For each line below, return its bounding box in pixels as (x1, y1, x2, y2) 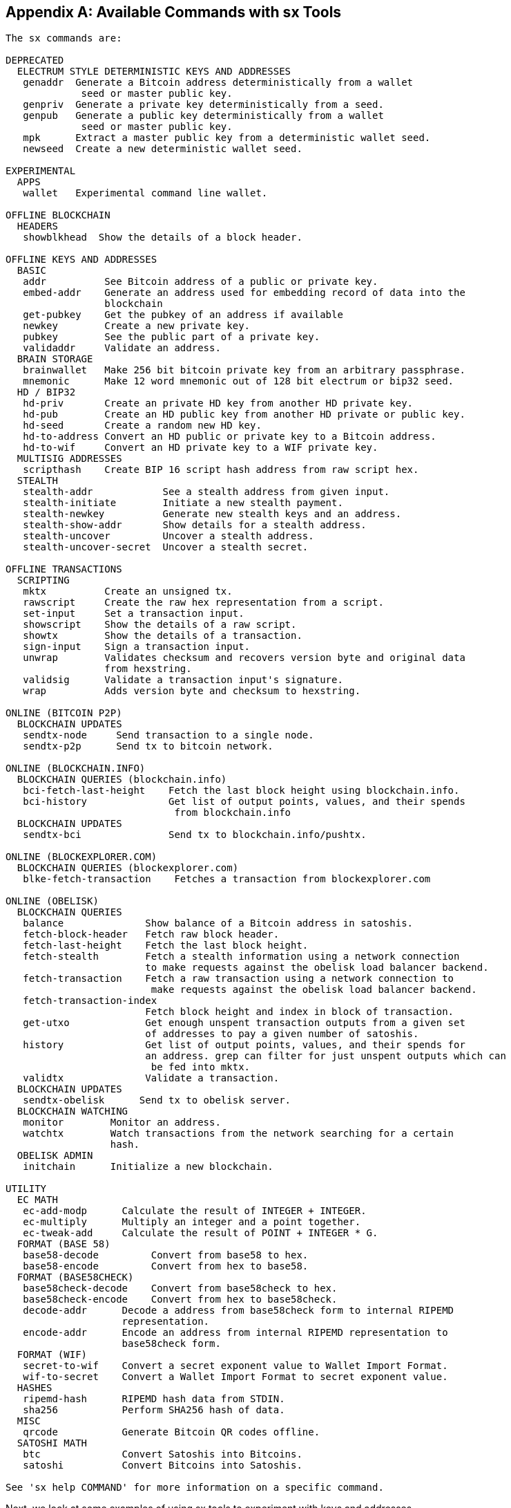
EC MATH (17, 1194, 58, 1206)
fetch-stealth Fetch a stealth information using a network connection (23, 951, 460, 962)
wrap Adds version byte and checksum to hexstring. (23, 685, 361, 697)
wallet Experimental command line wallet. (23, 187, 268, 199)
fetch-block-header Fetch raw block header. (23, 929, 280, 940)
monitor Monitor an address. (23, 1117, 221, 1128)
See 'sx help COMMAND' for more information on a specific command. (6, 1482, 384, 1493)
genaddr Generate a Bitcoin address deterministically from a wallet (23, 77, 414, 89)
